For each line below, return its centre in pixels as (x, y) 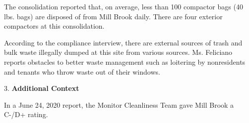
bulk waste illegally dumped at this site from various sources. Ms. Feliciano (118, 52)
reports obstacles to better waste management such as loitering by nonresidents (125, 61)
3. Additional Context (42, 88)
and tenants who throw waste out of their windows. (82, 71)
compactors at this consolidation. (54, 26)
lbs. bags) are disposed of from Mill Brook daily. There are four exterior (113, 16)
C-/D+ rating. (26, 114)
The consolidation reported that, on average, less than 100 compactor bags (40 (124, 6)
